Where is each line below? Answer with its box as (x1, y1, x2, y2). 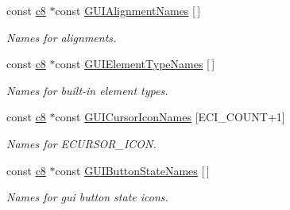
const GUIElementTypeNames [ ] (55, 55, 215, 72)
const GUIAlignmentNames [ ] (55, 2, 201, 18)
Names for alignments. (6, 29, 117, 45)
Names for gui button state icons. (6, 189, 168, 205)
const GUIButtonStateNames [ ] (55, 162, 210, 178)
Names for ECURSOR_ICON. (6, 135, 157, 151)
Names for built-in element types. (6, 82, 168, 98)
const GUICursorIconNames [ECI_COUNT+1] (55, 109, 285, 125)
